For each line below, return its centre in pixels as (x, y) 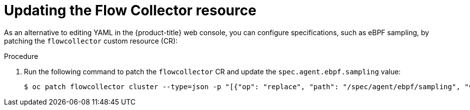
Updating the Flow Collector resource (130, 10)
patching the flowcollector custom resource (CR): (91, 41)
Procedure (21, 56)
